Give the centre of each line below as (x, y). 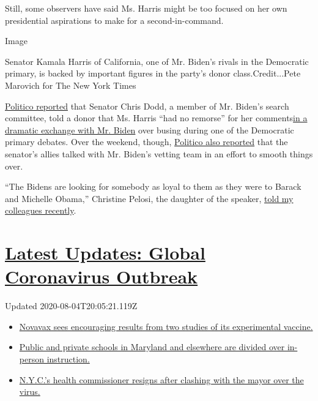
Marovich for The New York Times (71, 85)
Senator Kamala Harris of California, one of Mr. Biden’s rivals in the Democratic (157, 61)
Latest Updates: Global (105, 253)
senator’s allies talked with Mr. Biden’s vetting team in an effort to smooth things (159, 153)
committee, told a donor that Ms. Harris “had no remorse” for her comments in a (156, 118)
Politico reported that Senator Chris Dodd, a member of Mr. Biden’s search (147, 106)
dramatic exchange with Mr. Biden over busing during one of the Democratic (150, 129)
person (31, 359)
